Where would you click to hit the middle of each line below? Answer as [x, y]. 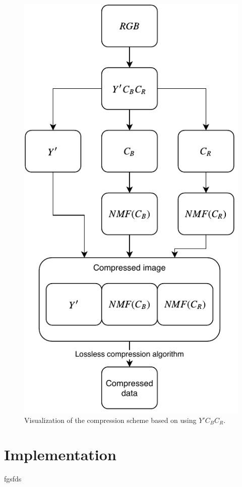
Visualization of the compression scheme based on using [110, 420]
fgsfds [13, 479]
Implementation [60, 454]
